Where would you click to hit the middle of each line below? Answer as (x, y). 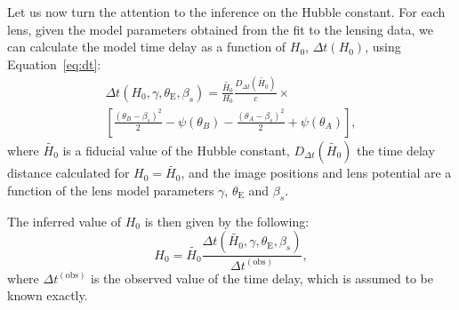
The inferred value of (64, 221)
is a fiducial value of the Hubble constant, (176, 150)
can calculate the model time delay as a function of (147, 47)
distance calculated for (68, 173)
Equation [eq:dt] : (54, 64)
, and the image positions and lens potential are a (316, 173)
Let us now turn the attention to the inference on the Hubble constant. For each (226, 12)
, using (383, 47)
